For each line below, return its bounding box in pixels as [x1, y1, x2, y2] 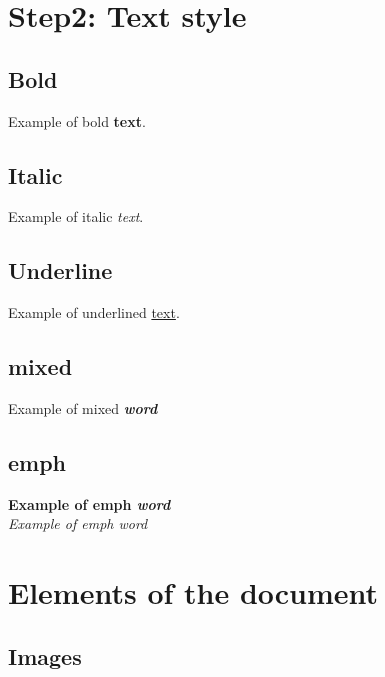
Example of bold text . [8, 110, 146, 131]
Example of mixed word [8, 397, 158, 418]
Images [8, 640, 82, 671]
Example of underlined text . [8, 302, 180, 323]
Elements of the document [8, 572, 379, 613]
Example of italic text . [8, 206, 144, 227]
